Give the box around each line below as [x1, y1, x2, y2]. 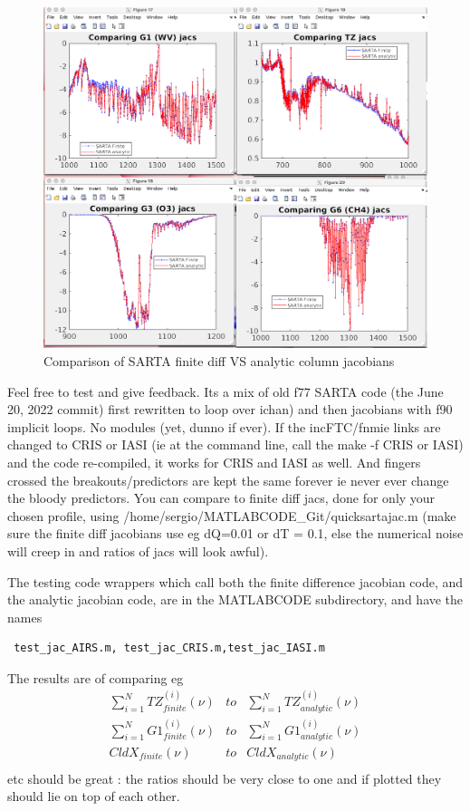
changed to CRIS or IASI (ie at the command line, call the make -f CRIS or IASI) [7, 435, 464, 454]
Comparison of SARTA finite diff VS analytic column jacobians [43, 351, 395, 370]
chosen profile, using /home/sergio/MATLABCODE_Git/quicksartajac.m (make [7, 506, 456, 525]
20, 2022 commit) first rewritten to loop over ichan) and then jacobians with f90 [7, 400, 453, 419]
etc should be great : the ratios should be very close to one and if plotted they [7, 768, 442, 787]
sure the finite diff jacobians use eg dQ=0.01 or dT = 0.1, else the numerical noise [7, 524, 464, 543]
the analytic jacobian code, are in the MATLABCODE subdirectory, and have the [7, 590, 464, 609]
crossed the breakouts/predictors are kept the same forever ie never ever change [7, 470, 449, 489]
